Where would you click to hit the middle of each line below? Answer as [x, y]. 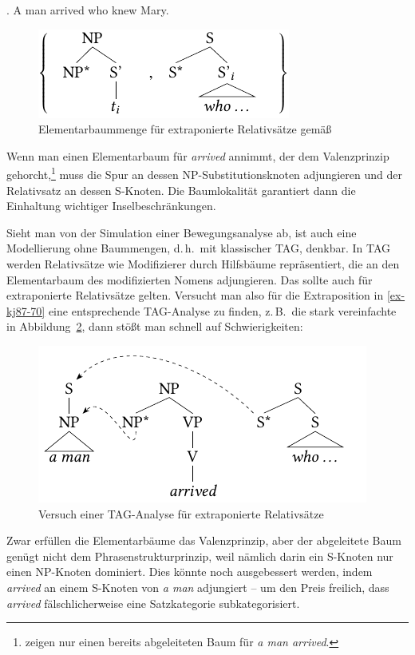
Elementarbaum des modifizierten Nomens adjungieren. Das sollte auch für [190, 279]
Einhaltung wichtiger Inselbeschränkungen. [111, 206]
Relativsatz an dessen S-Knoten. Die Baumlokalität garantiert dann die [181, 190]
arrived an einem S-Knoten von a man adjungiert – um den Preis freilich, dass [198, 587]
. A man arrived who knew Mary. [88, 10]
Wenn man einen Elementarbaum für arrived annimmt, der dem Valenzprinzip [198, 155]
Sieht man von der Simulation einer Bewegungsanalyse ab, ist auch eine [182, 232]
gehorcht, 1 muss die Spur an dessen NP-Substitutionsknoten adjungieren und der [204, 173]
